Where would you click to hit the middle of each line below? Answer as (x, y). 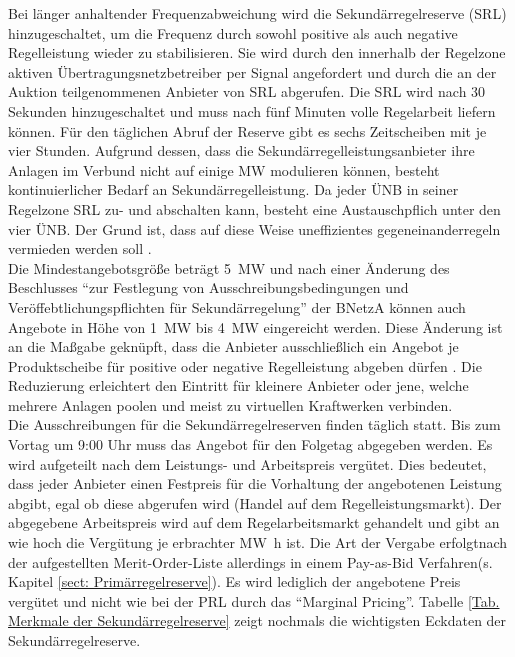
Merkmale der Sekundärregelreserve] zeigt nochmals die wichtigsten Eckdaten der (257, 620)
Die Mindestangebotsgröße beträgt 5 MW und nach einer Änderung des (229, 267)
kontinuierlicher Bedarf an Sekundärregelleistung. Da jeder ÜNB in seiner (233, 189)
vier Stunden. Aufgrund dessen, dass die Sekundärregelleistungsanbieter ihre (241, 150)
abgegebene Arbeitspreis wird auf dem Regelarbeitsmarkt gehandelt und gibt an (254, 522)
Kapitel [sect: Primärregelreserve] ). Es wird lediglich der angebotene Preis (234, 581)
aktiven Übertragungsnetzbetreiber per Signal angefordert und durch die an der (252, 71)
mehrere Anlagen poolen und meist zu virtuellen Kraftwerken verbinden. (230, 404)
